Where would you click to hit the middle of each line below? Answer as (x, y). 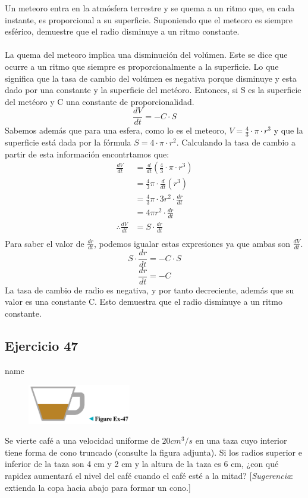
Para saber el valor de (45, 243)
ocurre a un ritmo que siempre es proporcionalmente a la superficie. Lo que (142, 66)
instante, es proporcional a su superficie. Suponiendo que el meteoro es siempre (149, 19)
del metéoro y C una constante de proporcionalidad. (100, 101)
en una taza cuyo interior (241, 440)
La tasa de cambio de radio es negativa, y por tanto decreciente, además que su (150, 290)
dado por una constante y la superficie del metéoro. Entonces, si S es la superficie (153, 90)
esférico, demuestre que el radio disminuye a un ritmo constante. (122, 31)
